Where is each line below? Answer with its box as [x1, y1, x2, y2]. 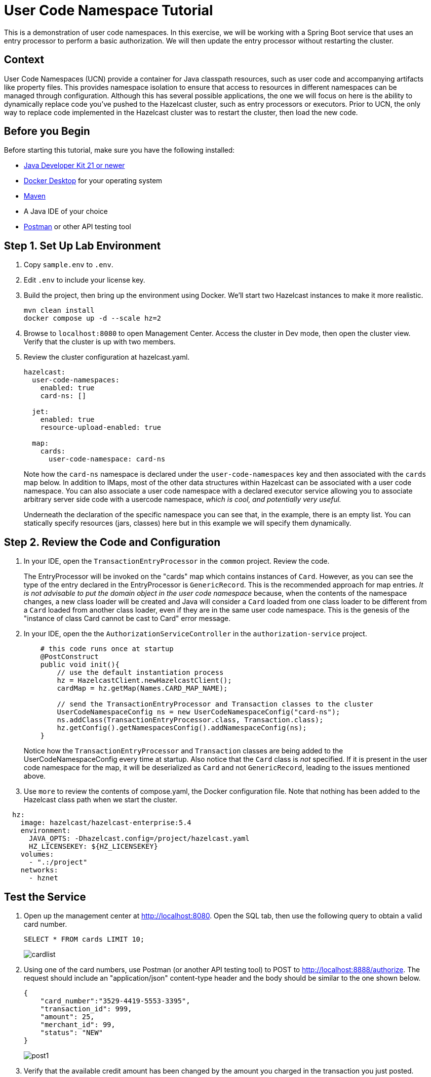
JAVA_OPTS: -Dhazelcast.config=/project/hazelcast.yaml [29, 834, 250, 843]
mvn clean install [24, 306, 95, 315]
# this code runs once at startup [40, 645, 174, 653]
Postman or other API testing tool [24, 222, 131, 231]
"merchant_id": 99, [40, 1020, 116, 1029]
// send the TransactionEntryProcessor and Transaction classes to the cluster [57, 700, 374, 708]
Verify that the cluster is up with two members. [24, 337, 176, 346]
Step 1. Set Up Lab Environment [4, 239, 161, 252]
